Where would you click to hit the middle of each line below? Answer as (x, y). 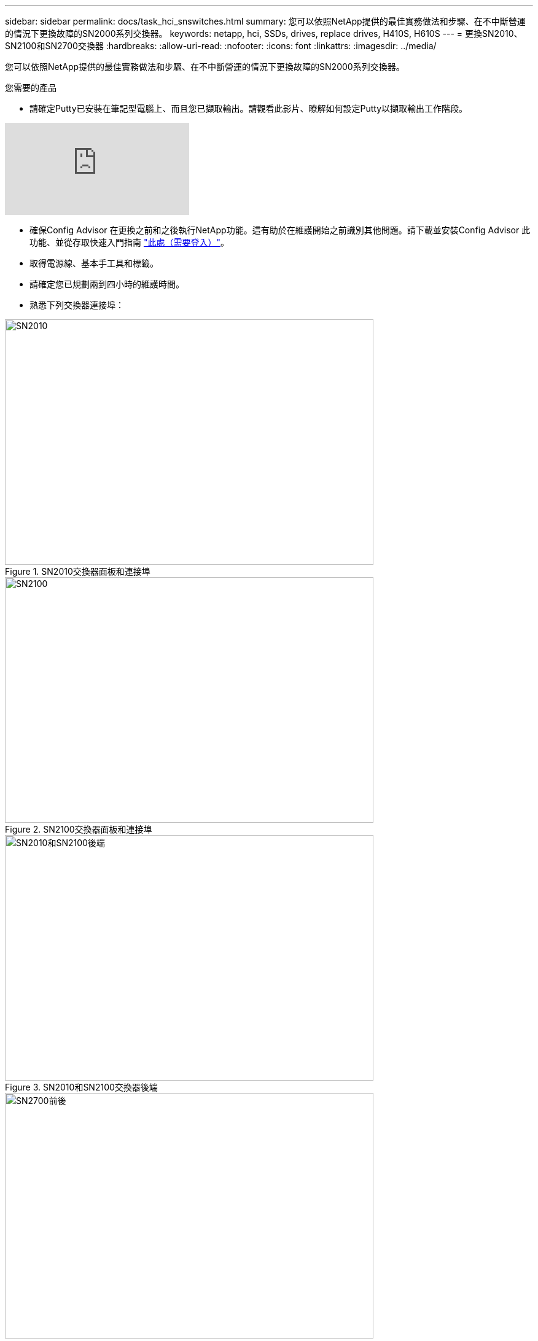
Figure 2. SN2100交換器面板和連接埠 (79, 829)
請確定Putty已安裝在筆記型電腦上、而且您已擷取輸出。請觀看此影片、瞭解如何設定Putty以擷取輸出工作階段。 (249, 108)
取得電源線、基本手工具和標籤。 (94, 263)
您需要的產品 (31, 87)
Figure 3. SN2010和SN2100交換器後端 (81, 1087)
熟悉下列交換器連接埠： (77, 305)
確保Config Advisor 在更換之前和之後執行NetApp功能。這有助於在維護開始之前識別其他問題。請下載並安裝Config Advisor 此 (280, 230)
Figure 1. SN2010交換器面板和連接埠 (78, 571)
